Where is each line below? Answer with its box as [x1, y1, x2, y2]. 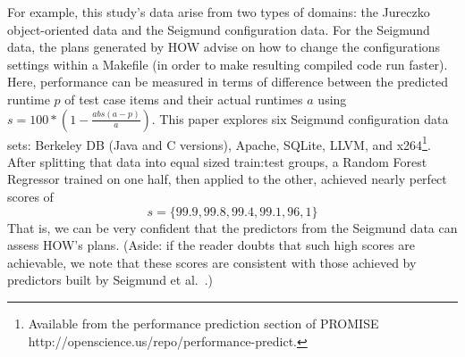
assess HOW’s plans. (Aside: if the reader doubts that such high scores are [7, 236, 415, 254]
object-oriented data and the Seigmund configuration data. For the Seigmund [7, 20, 430, 38]
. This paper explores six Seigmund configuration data [151, 109, 449, 128]
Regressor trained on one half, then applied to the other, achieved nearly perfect [7, 170, 447, 188]
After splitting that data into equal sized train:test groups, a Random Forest [7, 152, 427, 170]
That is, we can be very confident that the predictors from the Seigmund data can [7, 218, 458, 237]
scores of [7, 187, 54, 205]
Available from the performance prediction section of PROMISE [28, 313, 379, 332]
